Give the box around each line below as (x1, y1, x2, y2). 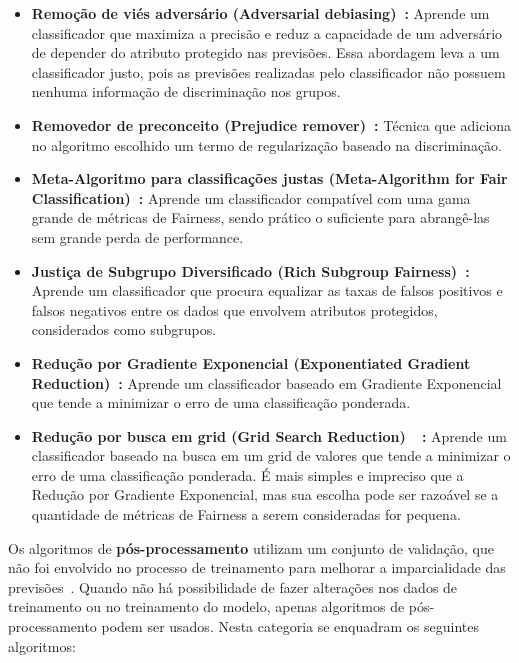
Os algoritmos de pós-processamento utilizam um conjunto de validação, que (8, 537, 495, 558)
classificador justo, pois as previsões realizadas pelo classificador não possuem (31, 61, 506, 82)
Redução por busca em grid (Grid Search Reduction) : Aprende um (31, 425, 507, 446)
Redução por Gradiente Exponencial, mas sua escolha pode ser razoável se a (31, 484, 499, 505)
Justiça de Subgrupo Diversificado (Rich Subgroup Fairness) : (31, 260, 470, 281)
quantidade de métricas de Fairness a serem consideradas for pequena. (31, 504, 461, 525)
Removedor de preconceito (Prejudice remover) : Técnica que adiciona (31, 114, 512, 135)
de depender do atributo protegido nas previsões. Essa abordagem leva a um (31, 42, 500, 63)
